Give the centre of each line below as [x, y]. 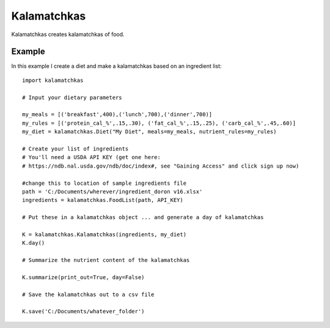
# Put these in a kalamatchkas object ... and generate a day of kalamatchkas [143, 218]
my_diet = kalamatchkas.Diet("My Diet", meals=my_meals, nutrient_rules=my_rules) [149, 132]
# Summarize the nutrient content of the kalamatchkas [106, 260]
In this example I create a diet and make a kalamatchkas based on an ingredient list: [117, 66]
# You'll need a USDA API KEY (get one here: [92, 157]
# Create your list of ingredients [75, 149]
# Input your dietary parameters [72, 97]
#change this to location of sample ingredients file [104, 183]
